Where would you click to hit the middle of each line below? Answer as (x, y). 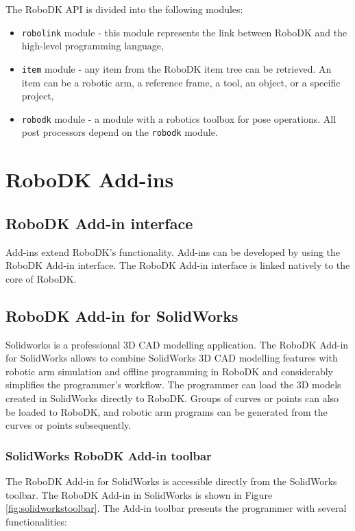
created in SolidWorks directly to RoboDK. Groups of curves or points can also (172, 398)
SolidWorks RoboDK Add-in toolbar (109, 455)
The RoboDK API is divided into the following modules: (124, 9)
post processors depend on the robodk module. (120, 132)
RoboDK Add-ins (90, 179)
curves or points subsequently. (69, 425)
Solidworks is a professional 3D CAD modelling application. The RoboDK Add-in (177, 344)
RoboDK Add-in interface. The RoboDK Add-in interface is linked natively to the (178, 265)
